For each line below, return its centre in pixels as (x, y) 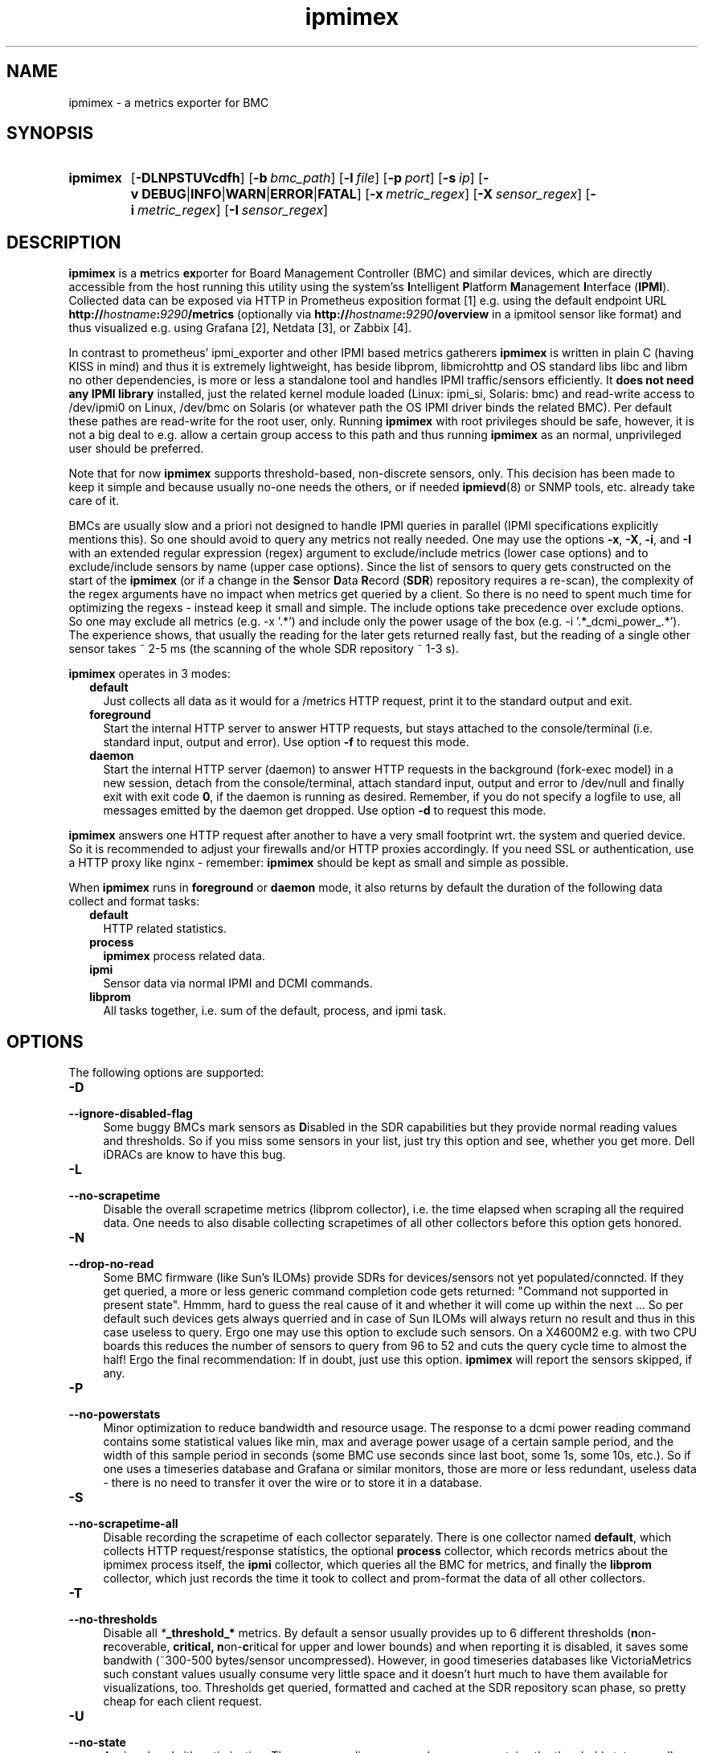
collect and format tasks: (134, 901)
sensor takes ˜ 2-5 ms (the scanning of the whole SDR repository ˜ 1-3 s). (264, 649)
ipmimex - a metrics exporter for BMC (169, 102)
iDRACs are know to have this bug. (194, 1155)
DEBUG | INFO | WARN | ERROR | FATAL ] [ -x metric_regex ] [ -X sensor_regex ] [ (366, 194)
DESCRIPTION (64, 242)
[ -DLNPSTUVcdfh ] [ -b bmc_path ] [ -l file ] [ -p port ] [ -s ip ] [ (307, 178)
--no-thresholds (113, 1620)
